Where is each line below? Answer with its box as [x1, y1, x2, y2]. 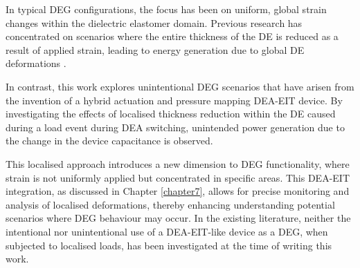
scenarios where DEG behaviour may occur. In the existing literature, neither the [6, 211, 351, 225]
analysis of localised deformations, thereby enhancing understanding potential [6, 197, 335, 211]
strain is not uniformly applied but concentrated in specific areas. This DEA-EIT [6, 170, 350, 184]
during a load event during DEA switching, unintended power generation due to [6, 119, 345, 134]
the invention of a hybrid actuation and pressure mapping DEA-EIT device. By [6, 93, 343, 107]
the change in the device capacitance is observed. [6, 133, 213, 148]
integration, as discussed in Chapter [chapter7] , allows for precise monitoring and [6, 184, 350, 198]
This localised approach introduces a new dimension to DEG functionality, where [6, 156, 350, 171]
